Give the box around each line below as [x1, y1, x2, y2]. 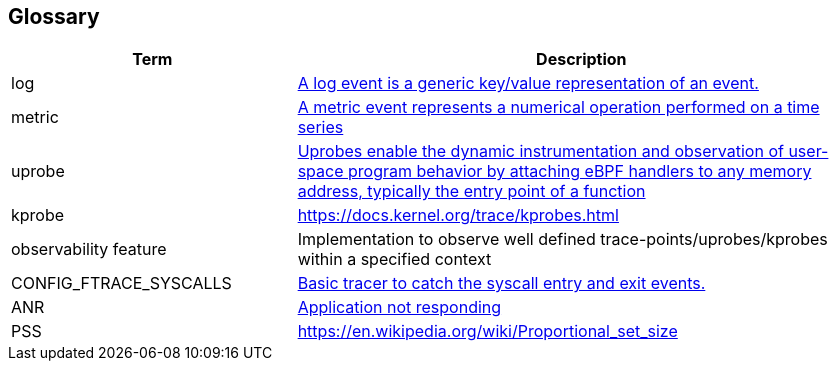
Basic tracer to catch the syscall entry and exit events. [297, 273, 706, 294]
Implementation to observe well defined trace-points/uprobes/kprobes [297, 229, 828, 250]
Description [536, 49, 627, 70]
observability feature [11, 239, 167, 260]
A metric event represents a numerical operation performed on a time [297, 97, 820, 118]
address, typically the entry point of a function [297, 181, 646, 202]
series [297, 117, 344, 138]
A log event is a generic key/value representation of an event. [297, 73, 759, 94]
